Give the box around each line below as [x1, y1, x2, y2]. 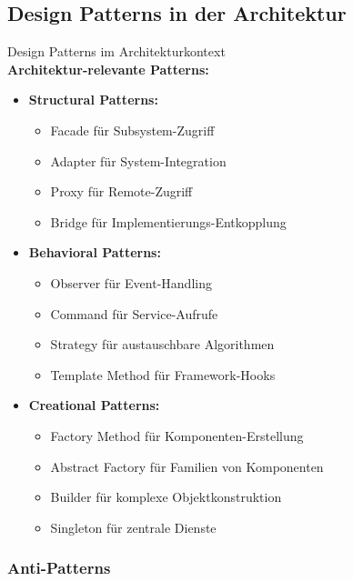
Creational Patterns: [28, 396, 160, 415]
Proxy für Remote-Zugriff [50, 182, 193, 201]
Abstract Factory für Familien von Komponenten [50, 456, 324, 476]
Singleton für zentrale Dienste [50, 517, 217, 536]
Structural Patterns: [28, 90, 158, 109]
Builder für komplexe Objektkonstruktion [50, 487, 282, 506]
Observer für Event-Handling [50, 273, 212, 292]
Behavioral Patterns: [28, 243, 161, 262]
